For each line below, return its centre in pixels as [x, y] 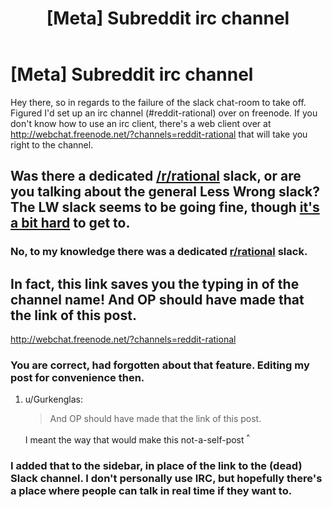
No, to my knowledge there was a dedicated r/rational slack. [159, 252]
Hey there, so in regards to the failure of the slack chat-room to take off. [158, 102]
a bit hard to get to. [70, 223]
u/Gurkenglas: [53, 399]
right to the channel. [52, 144]
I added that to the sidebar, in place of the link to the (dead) [156, 465]
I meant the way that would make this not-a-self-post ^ [137, 439]
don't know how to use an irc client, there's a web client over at [141, 123]
